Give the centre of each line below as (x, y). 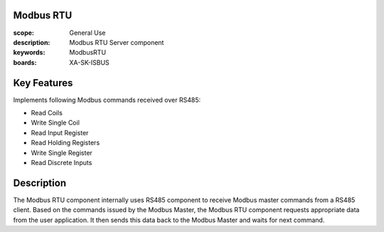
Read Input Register (60, 132)
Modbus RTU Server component (117, 42)
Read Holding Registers (65, 143)
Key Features (43, 83)
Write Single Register (62, 152)
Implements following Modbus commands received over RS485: (107, 100)
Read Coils (47, 112)
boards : (25, 62)
